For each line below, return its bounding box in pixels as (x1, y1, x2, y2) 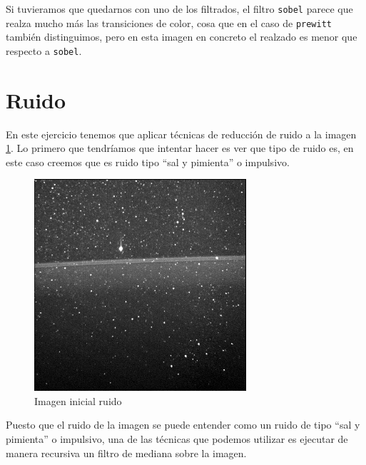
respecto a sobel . (6, 43, 82, 58)
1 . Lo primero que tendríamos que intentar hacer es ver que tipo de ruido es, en (6, 140, 354, 155)
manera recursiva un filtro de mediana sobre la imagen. (6, 445, 247, 460)
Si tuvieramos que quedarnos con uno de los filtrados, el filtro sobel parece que (6, 1, 353, 16)
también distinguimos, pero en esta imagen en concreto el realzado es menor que (6, 29, 357, 44)
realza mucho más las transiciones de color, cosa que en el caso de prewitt (6, 15, 332, 30)
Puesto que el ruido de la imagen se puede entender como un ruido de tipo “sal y (6, 417, 360, 432)
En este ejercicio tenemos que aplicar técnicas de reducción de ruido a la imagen (6, 126, 357, 141)
